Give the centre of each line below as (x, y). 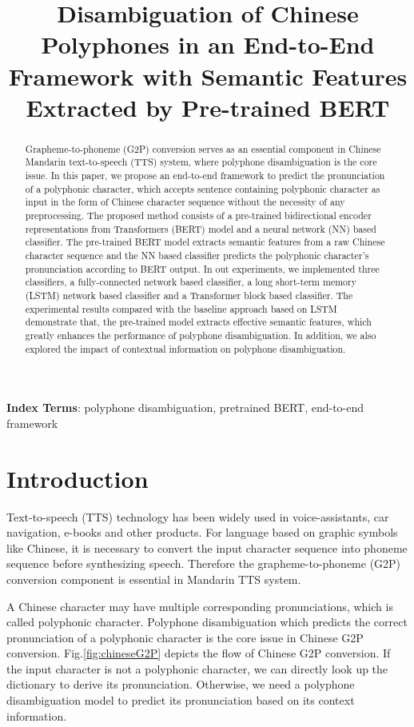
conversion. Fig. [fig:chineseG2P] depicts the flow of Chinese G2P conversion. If (199, 653)
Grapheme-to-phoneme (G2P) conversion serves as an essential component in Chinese (203, 148)
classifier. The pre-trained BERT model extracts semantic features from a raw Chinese (205, 242)
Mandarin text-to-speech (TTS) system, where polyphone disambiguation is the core (201, 162)
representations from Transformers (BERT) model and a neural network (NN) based (201, 228)
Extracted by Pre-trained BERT (208, 107)
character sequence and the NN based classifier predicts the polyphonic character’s (197, 255)
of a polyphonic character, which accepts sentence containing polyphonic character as (203, 188)
